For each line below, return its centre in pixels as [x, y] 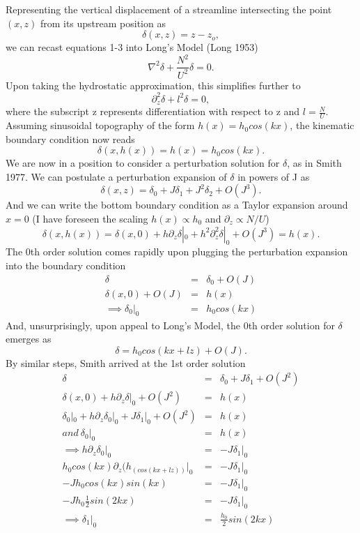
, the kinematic [322, 125]
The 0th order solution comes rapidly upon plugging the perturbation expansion [177, 252]
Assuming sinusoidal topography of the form [100, 125]
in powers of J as [274, 176]
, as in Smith [314, 163]
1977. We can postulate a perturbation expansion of [116, 176]
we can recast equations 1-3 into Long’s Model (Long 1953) [132, 47]
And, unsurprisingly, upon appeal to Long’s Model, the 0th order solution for [170, 325]
